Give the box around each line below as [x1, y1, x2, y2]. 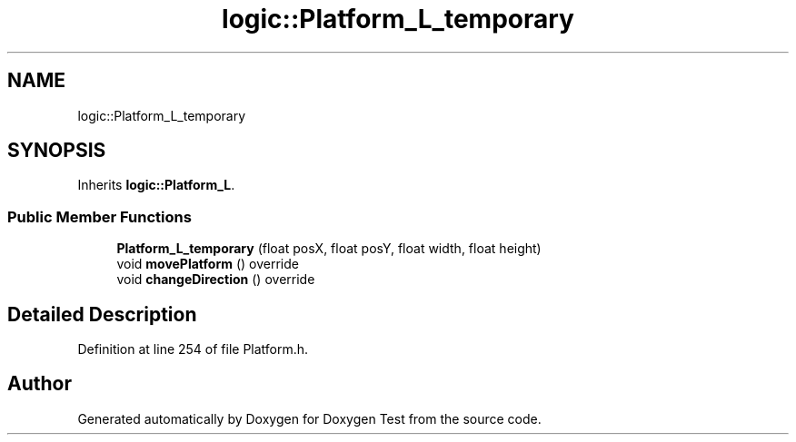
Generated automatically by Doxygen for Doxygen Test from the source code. [77, 410, 542, 427]
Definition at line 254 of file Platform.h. [77, 341, 309, 358]
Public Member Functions [7, 207, 192, 226]
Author [7, 372, 72, 396]
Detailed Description [7, 302, 197, 326]
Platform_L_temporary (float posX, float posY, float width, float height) [116, 241, 542, 257]
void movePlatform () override [116, 256, 299, 272]
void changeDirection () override [116, 271, 315, 288]
